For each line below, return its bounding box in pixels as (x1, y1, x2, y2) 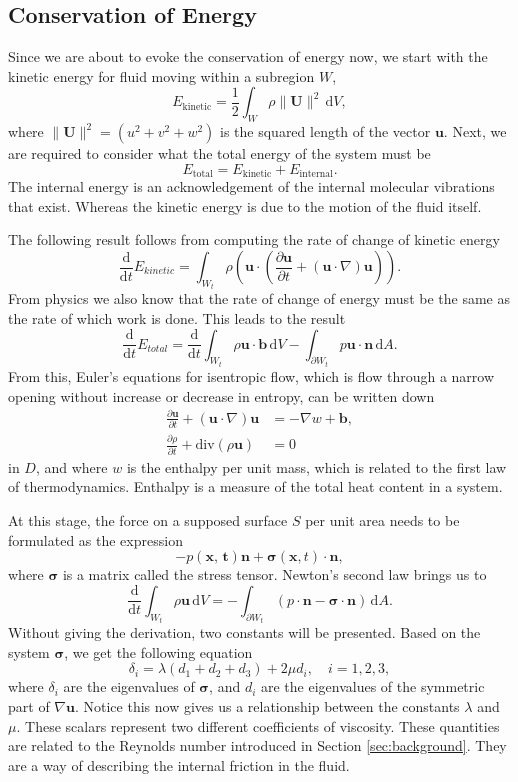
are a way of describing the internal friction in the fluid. (8, 754, 350, 775)
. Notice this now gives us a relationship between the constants (74, 695, 460, 716)
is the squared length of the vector (220, 121, 431, 142)
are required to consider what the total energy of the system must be (8, 143, 431, 164)
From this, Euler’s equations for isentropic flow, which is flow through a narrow (8, 366, 495, 387)
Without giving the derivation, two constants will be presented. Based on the (8, 622, 481, 643)
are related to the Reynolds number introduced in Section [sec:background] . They (8, 735, 507, 756)
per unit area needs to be (305, 509, 460, 530)
